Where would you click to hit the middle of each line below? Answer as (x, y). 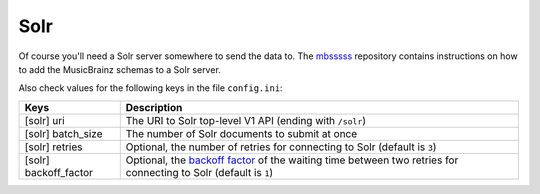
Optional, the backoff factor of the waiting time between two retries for (292, 160)
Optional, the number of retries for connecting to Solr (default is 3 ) (281, 147)
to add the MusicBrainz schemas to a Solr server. (120, 69)
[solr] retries (53, 147)
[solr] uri (44, 120)
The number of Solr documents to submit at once (241, 133)
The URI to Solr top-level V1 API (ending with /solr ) (246, 120)
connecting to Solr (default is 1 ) (199, 172)
